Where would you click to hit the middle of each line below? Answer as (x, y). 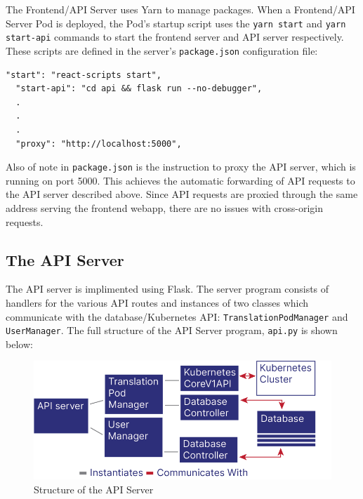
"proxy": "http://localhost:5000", (99, 144)
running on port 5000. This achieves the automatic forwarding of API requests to (180, 180)
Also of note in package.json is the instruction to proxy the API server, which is (181, 167)
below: (19, 344)
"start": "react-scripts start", (84, 75)
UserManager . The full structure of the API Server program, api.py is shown (172, 330)
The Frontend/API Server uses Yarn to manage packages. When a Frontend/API (180, 9)
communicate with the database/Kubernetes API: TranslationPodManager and (177, 316)
